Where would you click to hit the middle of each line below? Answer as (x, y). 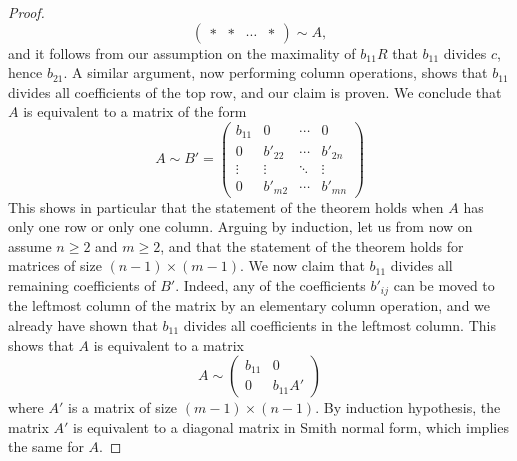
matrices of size (55, 265)
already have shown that (83, 324)
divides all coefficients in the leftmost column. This (339, 324)
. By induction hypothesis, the (408, 407)
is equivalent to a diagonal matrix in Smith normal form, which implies (291, 426)
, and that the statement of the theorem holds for (312, 245)
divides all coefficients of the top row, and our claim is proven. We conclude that (255, 91)
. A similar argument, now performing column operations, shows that (275, 72)
